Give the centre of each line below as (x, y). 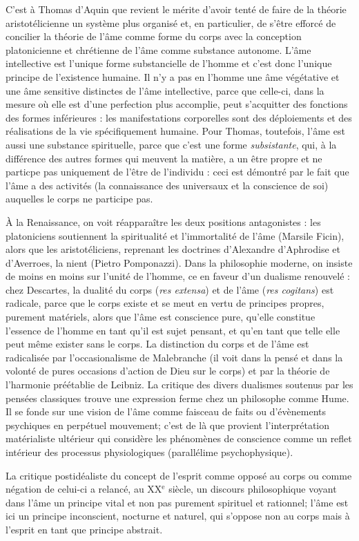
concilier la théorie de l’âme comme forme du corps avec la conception (154, 36)
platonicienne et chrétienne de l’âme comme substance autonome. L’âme (158, 49)
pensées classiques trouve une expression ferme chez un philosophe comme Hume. (177, 398)
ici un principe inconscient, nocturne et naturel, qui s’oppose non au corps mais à (178, 516)
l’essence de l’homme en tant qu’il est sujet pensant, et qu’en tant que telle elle (173, 330)
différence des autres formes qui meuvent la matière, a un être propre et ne (164, 158)
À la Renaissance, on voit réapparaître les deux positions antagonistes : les (163, 221)
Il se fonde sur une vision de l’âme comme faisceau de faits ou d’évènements (166, 411)
